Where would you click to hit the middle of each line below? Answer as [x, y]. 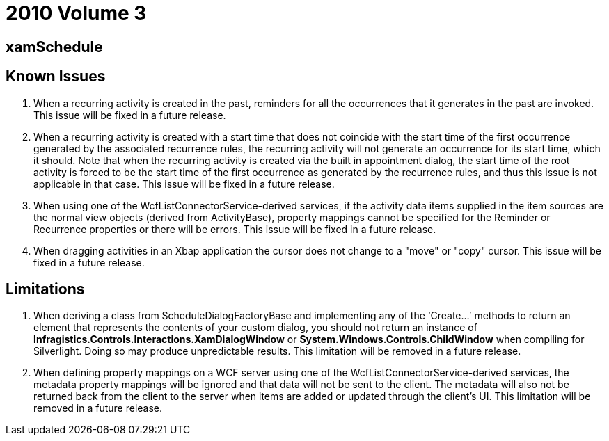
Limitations [45, 289]
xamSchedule [54, 47]
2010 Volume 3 [76, 13]
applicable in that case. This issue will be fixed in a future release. [184, 184]
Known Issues [56, 77]
